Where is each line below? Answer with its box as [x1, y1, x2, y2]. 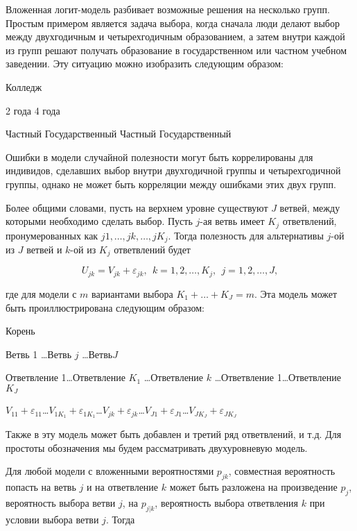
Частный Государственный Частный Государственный [6, 126, 232, 141]
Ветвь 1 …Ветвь [6, 346, 72, 361]
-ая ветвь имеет [200, 214, 265, 228]
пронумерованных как [6, 228, 98, 242]
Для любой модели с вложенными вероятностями [6, 464, 214, 478]
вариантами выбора [92, 286, 173, 301]
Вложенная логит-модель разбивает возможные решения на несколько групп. [6, 2, 330, 16]
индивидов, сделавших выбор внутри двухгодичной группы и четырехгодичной [6, 163, 341, 178]
